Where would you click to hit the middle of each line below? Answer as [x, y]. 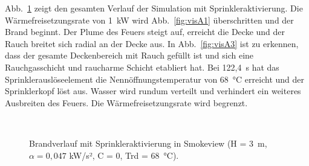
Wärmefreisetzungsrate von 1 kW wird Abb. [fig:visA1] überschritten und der [149, 20]
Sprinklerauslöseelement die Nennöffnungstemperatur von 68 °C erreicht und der [154, 79]
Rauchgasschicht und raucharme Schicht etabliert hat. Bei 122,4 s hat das [142, 67]
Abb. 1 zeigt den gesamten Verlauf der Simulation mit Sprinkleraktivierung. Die [154, 8]
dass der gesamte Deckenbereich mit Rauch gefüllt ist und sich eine [129, 55]
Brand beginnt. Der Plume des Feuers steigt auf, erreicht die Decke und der [145, 32]
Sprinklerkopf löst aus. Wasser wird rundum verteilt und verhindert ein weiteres [153, 91]
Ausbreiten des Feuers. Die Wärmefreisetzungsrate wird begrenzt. [126, 102]
